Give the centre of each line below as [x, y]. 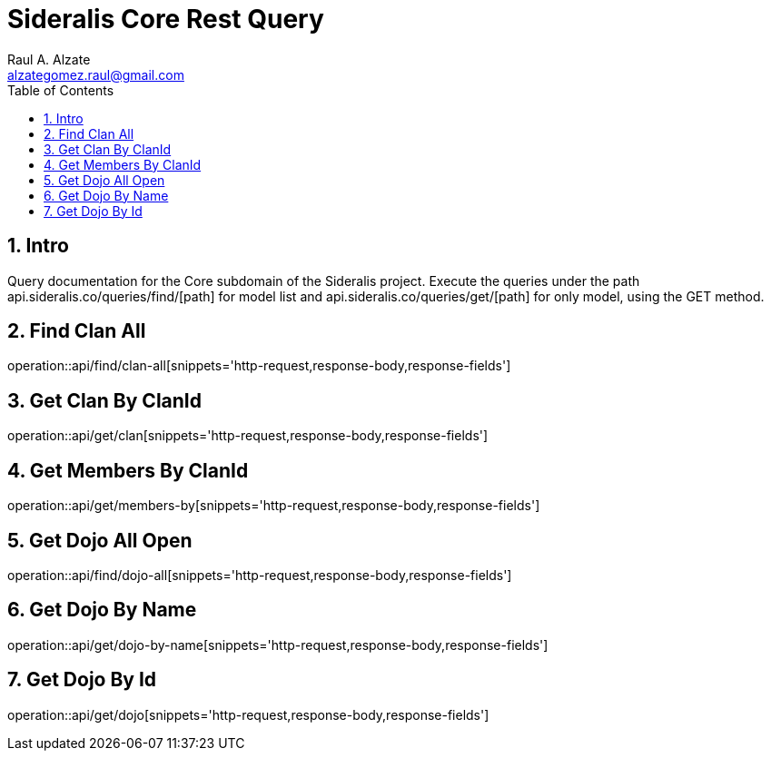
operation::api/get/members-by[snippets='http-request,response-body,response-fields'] [274, 506]
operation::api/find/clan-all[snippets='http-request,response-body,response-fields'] [259, 366]
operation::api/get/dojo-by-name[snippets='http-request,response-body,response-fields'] [278, 645]
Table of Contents [61, 90]
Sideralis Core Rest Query [166, 19]
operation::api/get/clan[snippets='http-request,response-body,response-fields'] [248, 436]
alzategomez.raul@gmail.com [96, 74]
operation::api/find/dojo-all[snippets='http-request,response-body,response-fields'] [260, 575]
